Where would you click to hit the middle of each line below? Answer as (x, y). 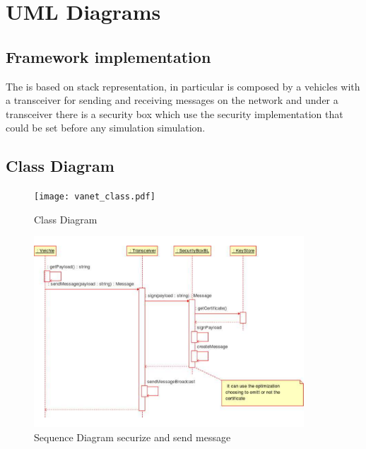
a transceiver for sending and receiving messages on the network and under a (172, 100)
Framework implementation (108, 56)
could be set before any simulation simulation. (106, 128)
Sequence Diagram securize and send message (132, 437)
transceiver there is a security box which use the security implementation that (175, 113)
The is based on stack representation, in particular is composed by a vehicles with (183, 86)
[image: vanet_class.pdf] (95, 197)
